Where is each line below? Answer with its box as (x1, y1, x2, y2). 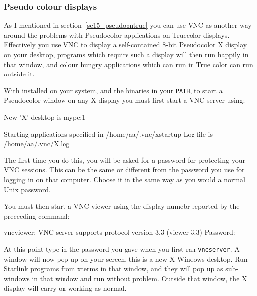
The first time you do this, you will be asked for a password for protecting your (4, 154, 245, 165)
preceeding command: (4, 210, 70, 221)
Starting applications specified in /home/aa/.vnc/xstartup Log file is (4, 128, 213, 139)
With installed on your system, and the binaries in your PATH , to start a (4, 85, 223, 95)
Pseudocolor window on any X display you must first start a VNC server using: (4, 95, 245, 105)
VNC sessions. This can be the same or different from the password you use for (4, 164, 245, 175)
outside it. (4, 69, 35, 79)
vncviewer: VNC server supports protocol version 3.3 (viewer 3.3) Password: (4, 227, 235, 237)
